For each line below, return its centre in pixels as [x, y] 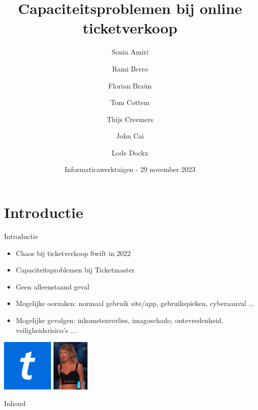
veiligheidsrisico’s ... [46, 330]
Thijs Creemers [130, 119]
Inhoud [15, 403]
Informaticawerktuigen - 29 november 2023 [130, 169]
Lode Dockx [130, 152]
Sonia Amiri [130, 52]
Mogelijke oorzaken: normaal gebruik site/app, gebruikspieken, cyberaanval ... [135, 303]
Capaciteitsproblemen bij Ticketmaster [75, 270]
